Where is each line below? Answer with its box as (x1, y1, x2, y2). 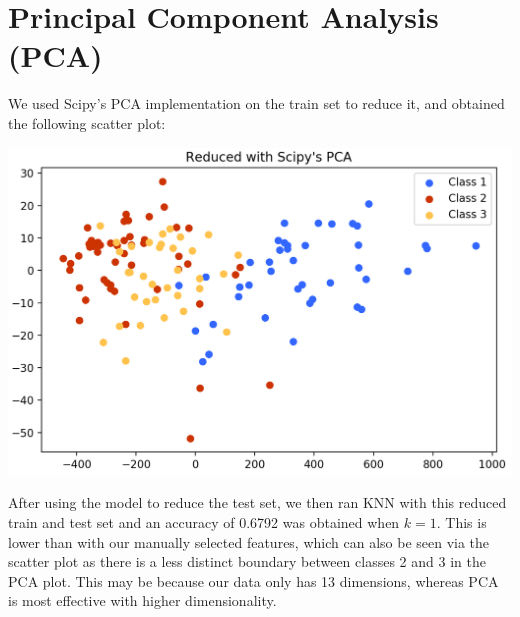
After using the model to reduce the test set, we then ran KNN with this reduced (8, 492, 507, 513)
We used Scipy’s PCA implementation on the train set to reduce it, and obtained (8, 93, 505, 114)
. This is (436, 511, 487, 532)
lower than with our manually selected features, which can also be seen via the (8, 531, 490, 552)
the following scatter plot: (8, 112, 166, 133)
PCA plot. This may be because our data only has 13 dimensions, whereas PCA (8, 570, 499, 591)
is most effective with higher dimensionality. (8, 590, 277, 611)
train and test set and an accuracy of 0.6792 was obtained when (8, 511, 400, 532)
